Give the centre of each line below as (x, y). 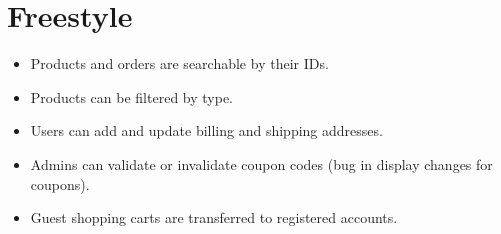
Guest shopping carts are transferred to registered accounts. (214, 217)
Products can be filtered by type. (131, 96)
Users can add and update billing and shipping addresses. (206, 130)
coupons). (60, 183)
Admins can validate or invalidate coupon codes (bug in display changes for (261, 163)
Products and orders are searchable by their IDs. (179, 63)
